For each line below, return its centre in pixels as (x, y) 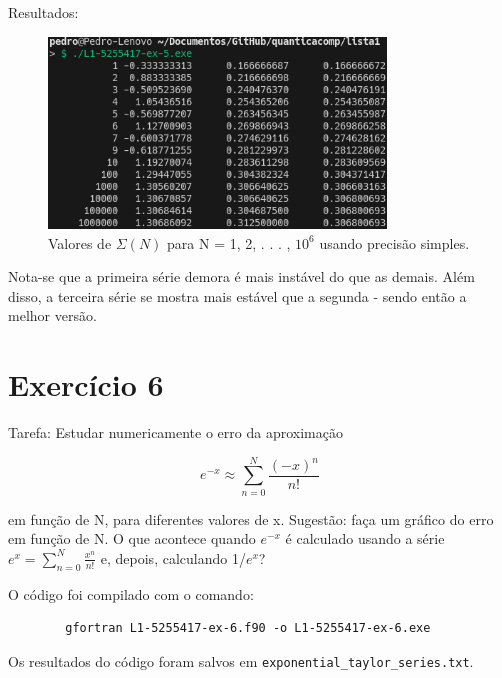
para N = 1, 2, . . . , (229, 242)
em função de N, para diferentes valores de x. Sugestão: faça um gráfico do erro (251, 518)
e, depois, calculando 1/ (173, 557)
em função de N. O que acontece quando (132, 538)
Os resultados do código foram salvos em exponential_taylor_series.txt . (241, 660)
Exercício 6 (86, 384)
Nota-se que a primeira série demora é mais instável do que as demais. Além (241, 276)
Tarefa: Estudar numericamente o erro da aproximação (175, 432)
